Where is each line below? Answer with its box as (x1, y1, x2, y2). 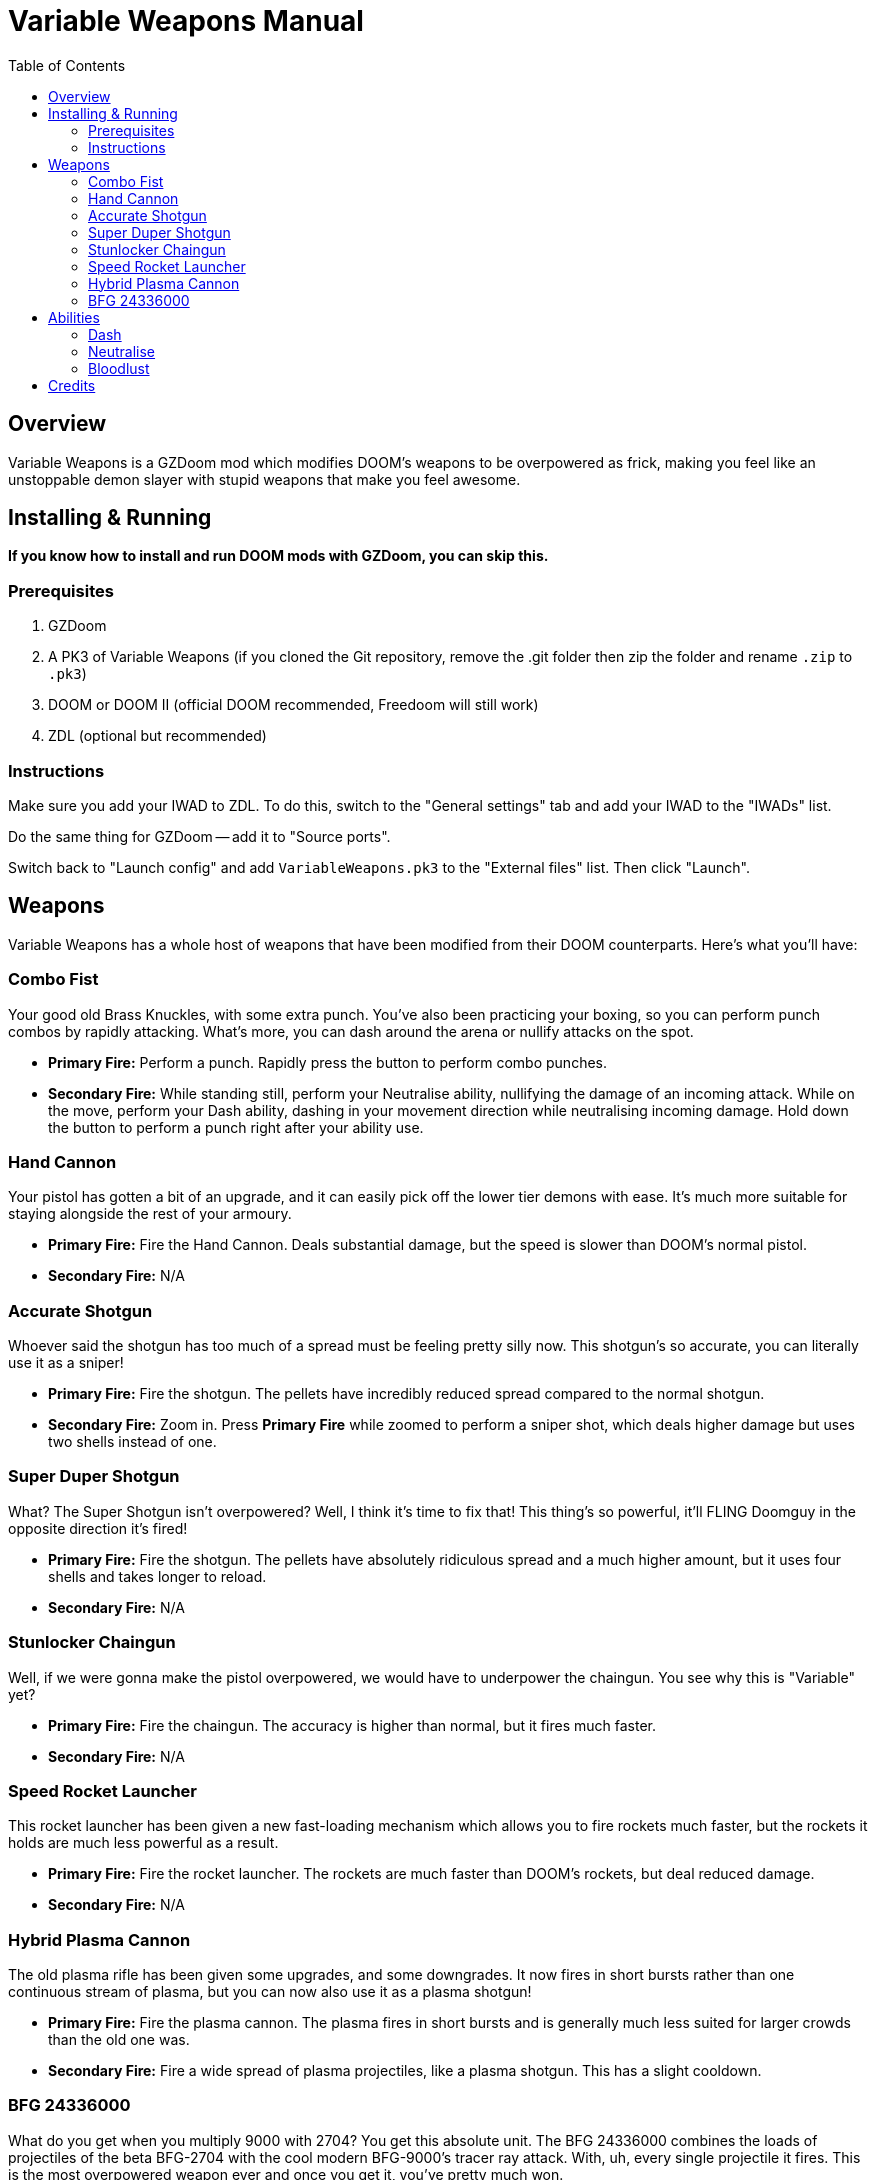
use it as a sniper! (8, 1354, 124, 1372)
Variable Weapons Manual (8, 4, 364, 38)
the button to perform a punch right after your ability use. (48, 1118, 424, 1136)
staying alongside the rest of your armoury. (8, 1205, 292, 1223)
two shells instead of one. (48, 1433, 217, 1451)
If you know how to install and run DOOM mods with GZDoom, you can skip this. (8, 547, 549, 565)
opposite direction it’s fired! (8, 1519, 188, 1537)
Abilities (48, 308, 100, 326)
